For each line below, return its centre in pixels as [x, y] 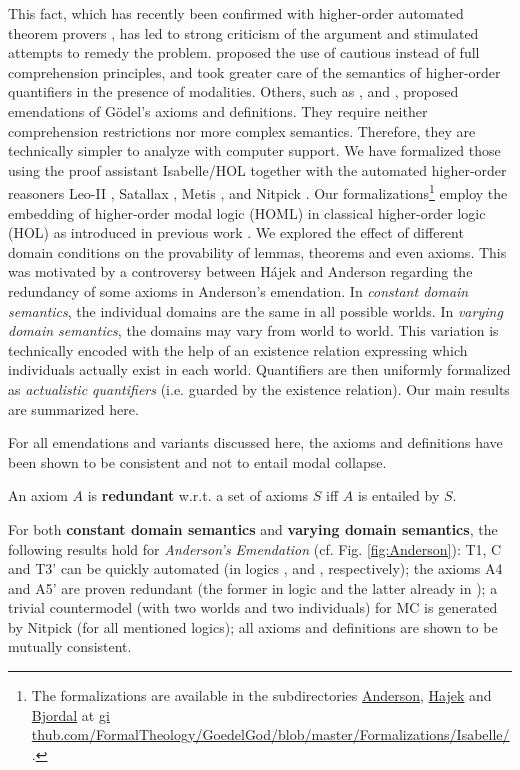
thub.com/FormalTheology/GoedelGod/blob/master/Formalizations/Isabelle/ [270, 734]
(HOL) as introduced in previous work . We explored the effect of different [236, 232]
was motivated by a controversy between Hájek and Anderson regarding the [240, 271]
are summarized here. [73, 408]
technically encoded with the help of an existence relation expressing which [238, 349]
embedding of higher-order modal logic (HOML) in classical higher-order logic [247, 212]
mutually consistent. [70, 646]
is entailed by [398, 495]
